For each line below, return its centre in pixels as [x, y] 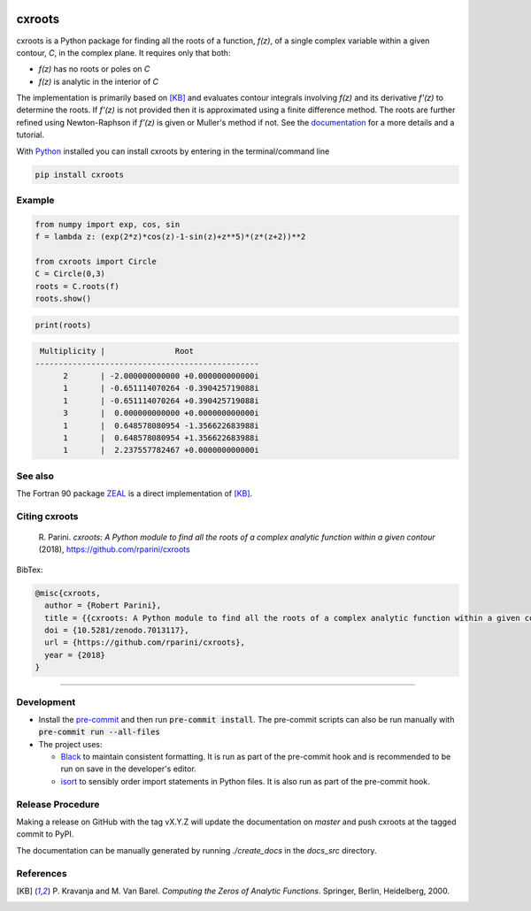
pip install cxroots [79, 174]
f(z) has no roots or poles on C [94, 69]
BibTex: [30, 570]
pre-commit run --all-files [100, 732]
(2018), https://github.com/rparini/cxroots [114, 549]
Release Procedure [58, 804]
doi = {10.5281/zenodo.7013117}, [117, 631]
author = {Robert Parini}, [103, 605]
